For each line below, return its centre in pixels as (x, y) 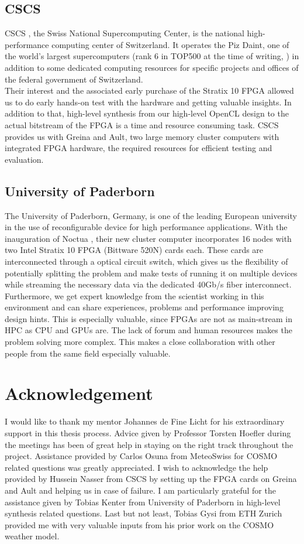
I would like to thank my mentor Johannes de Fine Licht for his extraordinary (145, 421)
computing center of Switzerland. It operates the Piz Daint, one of (170, 44)
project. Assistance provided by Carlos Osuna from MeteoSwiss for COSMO (141, 456)
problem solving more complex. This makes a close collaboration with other (140, 342)
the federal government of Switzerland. (74, 79)
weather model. (32, 536)
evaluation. (24, 159)
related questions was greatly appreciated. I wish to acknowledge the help (137, 467)
